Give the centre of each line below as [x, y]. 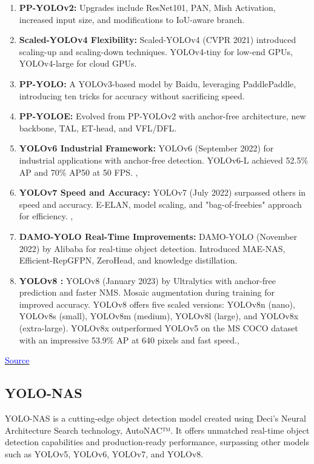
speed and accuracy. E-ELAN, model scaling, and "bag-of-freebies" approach [160, 204]
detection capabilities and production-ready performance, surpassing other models [157, 442]
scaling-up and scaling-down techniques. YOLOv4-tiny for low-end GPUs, [156, 51]
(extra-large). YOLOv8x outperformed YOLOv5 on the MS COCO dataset [159, 328]
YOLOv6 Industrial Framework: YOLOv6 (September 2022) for [146, 148]
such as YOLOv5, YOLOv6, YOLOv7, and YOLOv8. [104, 453]
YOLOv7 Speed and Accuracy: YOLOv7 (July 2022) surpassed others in [162, 192]
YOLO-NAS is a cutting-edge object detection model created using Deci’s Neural [155, 418]
